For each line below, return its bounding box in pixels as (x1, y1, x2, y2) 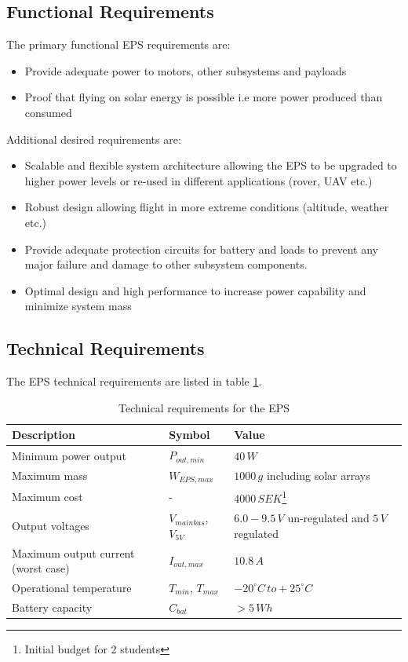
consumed (24, 104, 72, 120)
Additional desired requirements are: (6, 130, 181, 147)
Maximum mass (12, 467, 88, 484)
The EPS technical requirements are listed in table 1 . (6, 373, 262, 390)
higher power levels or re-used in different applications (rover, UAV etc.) (24, 172, 373, 188)
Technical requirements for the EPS (118, 399, 290, 415)
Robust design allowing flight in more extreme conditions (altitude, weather (24, 199, 389, 215)
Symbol (169, 426, 210, 443)
